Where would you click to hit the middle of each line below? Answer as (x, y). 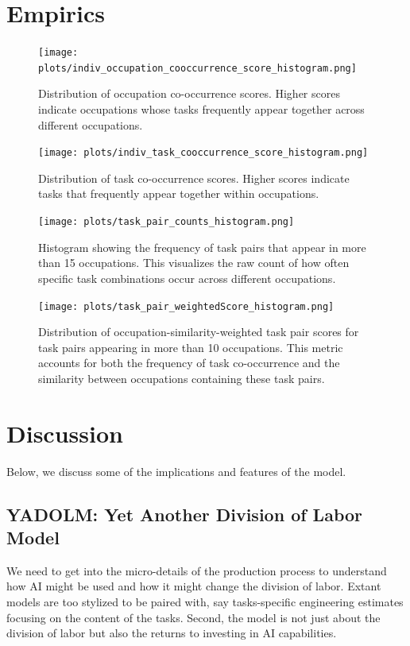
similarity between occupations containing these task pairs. (182, 378)
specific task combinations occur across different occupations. (187, 278)
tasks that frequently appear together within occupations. (179, 193)
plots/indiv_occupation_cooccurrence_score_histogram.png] (197, 68)
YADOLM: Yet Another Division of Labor (185, 514)
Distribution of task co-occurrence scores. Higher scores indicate (194, 178)
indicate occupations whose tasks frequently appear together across (201, 109)
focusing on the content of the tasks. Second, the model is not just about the (193, 617)
